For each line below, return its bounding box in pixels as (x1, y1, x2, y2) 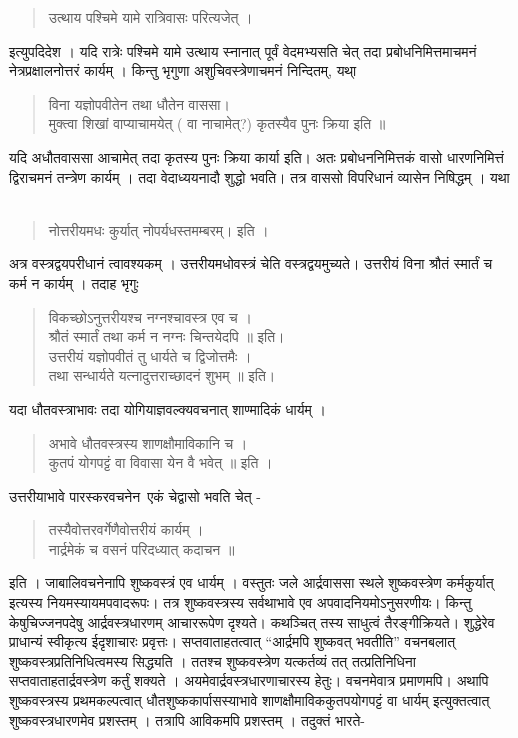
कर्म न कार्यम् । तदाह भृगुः (9, 272, 139, 293)
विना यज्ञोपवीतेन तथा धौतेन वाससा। (48, 93, 230, 114)
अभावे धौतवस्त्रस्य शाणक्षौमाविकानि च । (48, 432, 248, 453)
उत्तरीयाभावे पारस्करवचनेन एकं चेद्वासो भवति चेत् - (9, 485, 261, 506)
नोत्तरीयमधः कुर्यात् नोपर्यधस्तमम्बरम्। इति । (48, 219, 269, 240)
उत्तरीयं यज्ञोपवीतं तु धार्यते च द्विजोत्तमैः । (48, 345, 252, 366)
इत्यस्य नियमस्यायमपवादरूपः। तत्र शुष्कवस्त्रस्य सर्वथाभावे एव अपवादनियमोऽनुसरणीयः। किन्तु (9, 592, 472, 613)
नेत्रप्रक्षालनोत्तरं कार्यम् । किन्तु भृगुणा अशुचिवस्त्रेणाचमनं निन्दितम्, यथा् (9, 60, 357, 81)
